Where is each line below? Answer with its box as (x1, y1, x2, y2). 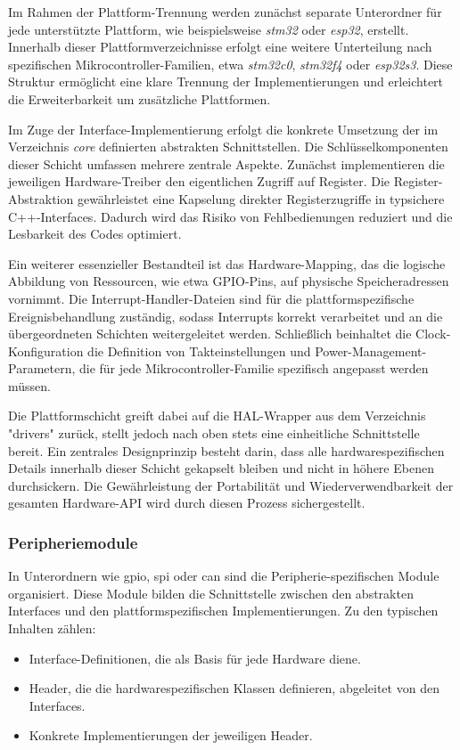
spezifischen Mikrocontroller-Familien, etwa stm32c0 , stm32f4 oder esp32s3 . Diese (8, 54, 453, 73)
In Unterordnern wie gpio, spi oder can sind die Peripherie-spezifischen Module (8, 567, 439, 585)
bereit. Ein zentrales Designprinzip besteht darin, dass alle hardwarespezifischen (8, 441, 445, 460)
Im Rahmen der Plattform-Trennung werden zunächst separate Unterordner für (8, 3, 442, 20)
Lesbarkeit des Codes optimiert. (8, 224, 182, 243)
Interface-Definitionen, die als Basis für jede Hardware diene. (29, 648, 361, 667)
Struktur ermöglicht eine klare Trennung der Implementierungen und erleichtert (8, 72, 444, 91)
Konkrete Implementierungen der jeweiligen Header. (29, 726, 313, 745)
